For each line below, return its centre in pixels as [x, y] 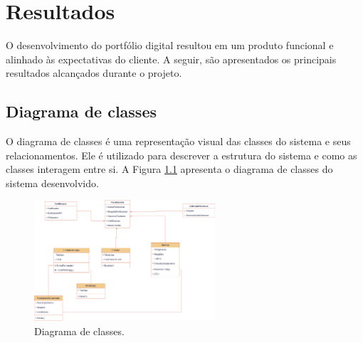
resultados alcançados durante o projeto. [94, 73]
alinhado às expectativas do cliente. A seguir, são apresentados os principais [171, 59]
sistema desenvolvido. [52, 183]
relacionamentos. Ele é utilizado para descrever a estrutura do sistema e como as [181, 155]
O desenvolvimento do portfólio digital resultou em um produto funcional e [170, 45]
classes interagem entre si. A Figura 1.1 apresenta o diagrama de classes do [169, 169]
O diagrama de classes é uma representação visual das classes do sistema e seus [178, 141]
